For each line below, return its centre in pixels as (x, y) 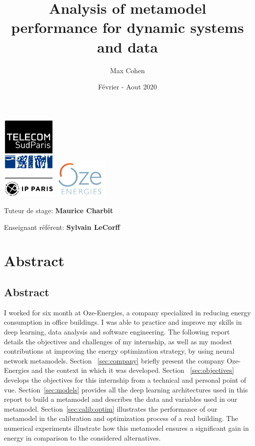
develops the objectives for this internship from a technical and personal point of (125, 380)
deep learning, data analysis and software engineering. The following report (117, 332)
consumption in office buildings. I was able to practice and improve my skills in (123, 322)
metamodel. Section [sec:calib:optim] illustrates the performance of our (111, 408)
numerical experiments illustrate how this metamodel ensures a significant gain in (127, 428)
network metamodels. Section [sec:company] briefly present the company (114, 360)
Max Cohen (127, 70)
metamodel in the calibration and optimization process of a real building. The (121, 418)
